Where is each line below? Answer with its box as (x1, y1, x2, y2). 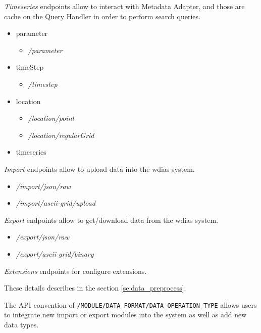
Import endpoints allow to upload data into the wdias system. (4, 163, 195, 174)
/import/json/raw (16, 180, 71, 191)
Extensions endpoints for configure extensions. (4, 265, 147, 276)
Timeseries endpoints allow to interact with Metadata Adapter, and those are (4, 1, 245, 11)
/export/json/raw (16, 231, 70, 242)
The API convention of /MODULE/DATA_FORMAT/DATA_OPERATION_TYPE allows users (4, 299, 257, 310)
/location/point (28, 113, 75, 123)
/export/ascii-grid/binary (16, 248, 94, 259)
